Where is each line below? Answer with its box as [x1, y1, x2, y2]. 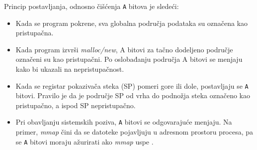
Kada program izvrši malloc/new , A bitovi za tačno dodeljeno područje [15, 44, 233, 54]
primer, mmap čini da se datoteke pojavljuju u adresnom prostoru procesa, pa [15, 127, 254, 137]
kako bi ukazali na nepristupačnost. [15, 64, 124, 74]
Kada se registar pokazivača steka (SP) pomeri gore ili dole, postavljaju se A [15, 80, 249, 91]
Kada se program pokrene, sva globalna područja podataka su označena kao [15, 17, 248, 28]
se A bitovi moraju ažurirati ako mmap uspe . [15, 136, 154, 147]
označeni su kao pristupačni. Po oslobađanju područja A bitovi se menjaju [15, 54, 243, 64]
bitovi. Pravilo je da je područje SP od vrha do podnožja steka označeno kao [15, 90, 250, 101]
